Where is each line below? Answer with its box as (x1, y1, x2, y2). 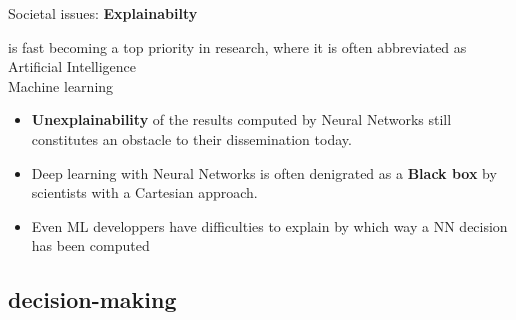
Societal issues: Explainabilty (8, 3, 198, 23)
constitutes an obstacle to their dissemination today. (31, 128, 352, 149)
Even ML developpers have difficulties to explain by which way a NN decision (31, 215, 508, 236)
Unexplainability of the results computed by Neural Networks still (31, 109, 452, 130)
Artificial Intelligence (8, 56, 136, 77)
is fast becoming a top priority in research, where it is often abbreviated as (8, 36, 467, 57)
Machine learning (8, 75, 114, 96)
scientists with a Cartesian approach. (31, 182, 258, 203)
